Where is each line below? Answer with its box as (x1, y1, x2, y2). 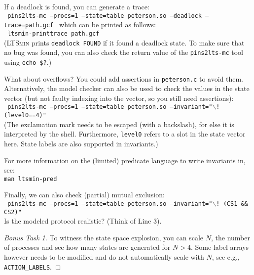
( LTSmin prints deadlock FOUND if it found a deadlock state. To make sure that (4, 37, 245, 47)
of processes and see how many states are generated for (4, 242, 171, 252)
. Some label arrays (190, 242, 249, 252)
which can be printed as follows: (59, 19, 156, 30)
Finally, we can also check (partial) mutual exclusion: (4, 189, 165, 200)
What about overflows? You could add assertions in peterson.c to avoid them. (4, 73, 243, 84)
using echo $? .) (4, 56, 52, 67)
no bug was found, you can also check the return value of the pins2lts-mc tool (4, 47, 243, 57)
